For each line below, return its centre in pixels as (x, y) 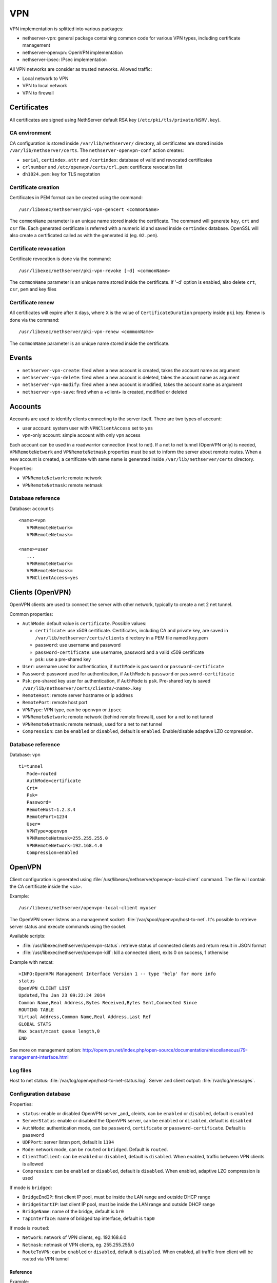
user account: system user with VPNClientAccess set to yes (88, 428)
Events (21, 358)
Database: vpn (25, 755)
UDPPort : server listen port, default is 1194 (68, 1142)
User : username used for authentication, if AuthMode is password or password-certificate (123, 667)
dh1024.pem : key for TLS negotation (61, 174)
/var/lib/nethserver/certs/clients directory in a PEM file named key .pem (122, 638)
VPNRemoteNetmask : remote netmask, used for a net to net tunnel (92, 724)
